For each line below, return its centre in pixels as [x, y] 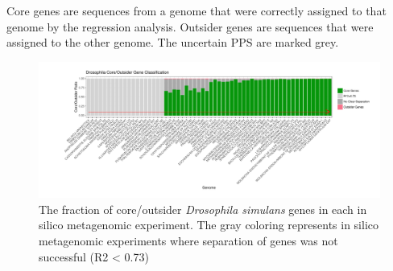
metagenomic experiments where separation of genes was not [188, 240]
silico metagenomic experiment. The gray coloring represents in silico [209, 225]
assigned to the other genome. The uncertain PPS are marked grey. [173, 42]
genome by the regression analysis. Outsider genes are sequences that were [190, 26]
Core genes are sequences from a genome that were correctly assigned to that [196, 10]
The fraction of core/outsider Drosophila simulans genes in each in [203, 209]
